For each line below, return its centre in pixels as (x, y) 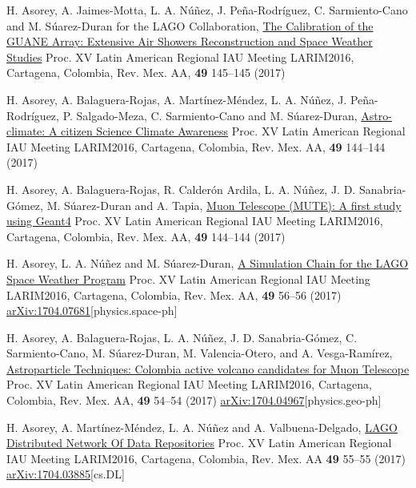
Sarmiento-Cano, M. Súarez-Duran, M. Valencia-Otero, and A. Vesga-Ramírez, (200, 353)
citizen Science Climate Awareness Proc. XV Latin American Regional (233, 131)
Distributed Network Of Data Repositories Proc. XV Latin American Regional (199, 443)
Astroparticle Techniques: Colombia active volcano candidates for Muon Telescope (208, 368)
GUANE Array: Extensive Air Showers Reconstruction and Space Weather (190, 41)
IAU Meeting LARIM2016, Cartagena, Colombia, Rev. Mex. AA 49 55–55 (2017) (206, 458)
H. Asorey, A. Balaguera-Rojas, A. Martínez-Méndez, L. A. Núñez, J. (177, 99)
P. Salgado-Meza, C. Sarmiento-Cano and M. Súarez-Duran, (210, 115)
